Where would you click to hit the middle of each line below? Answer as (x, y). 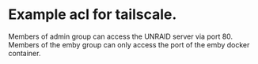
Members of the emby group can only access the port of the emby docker (129, 44)
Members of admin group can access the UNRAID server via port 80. (121, 36)
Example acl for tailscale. (93, 15)
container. (25, 53)
